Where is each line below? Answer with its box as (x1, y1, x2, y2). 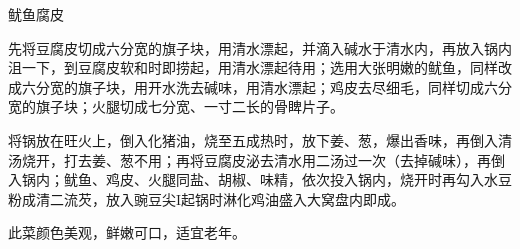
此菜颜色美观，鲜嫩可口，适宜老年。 (8, 222, 246, 243)
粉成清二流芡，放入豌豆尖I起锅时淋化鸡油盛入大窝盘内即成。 (8, 188, 406, 209)
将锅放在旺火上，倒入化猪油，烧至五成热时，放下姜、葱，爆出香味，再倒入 (8, 129, 498, 150)
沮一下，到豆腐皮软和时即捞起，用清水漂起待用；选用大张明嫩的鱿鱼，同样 (8, 57, 498, 78)
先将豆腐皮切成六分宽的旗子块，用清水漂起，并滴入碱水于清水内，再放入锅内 (8, 37, 512, 58)
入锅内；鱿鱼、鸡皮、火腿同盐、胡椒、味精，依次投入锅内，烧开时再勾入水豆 (8, 169, 512, 190)
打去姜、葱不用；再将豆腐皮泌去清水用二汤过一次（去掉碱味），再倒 (63, 149, 505, 170)
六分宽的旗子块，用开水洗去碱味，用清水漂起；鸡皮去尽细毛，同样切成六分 (21, 76, 512, 97)
